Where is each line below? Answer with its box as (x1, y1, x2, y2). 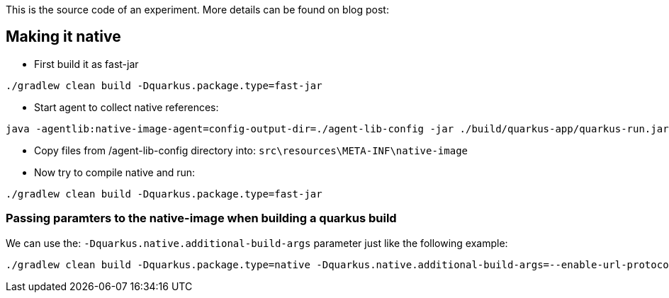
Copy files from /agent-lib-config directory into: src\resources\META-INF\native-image (34, 144, 468, 156)
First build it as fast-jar (34, 57, 139, 70)
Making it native (6, 28, 121, 46)
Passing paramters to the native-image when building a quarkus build (6, 211, 397, 226)
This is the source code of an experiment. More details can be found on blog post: (6, 4, 389, 16)
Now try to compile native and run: (34, 166, 196, 178)
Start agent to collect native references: (34, 101, 219, 113)
